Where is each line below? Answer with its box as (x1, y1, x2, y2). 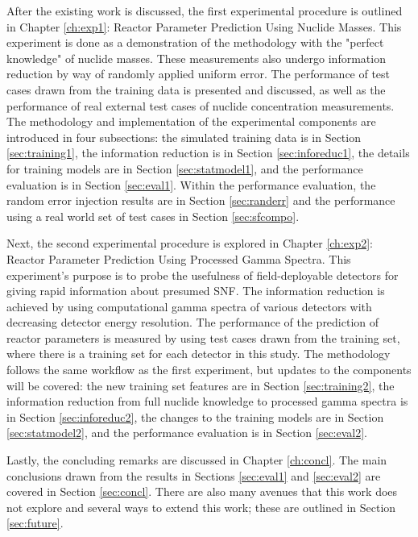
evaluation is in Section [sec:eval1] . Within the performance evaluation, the (6, 176, 376, 193)
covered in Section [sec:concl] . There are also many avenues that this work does (6, 483, 398, 500)
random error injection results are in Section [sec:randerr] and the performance (6, 192, 395, 209)
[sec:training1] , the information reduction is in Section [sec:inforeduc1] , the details (6, 144, 410, 161)
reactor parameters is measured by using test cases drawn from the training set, (6, 329, 400, 346)
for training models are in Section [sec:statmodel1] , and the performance (6, 160, 363, 177)
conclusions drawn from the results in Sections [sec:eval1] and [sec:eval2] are (6, 467, 381, 484)
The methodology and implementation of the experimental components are (6, 113, 376, 130)
